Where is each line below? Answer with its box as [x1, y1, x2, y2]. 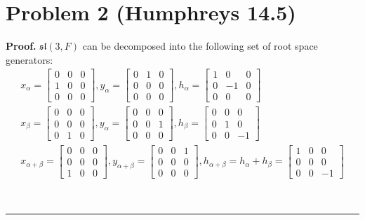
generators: [6, 52, 53, 67]
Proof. [6, 39, 36, 53]
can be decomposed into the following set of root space [82, 39, 318, 53]
